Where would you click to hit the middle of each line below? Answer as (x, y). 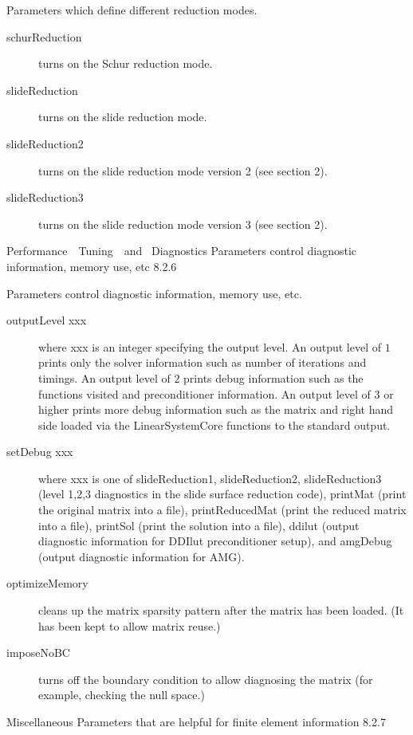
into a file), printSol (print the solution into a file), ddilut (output (199, 525)
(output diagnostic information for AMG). (142, 556)
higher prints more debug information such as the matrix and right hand (216, 409)
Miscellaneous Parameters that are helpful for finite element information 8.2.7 (196, 721)
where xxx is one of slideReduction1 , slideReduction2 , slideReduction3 (210, 478)
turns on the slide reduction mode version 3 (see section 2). (183, 224)
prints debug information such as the (273, 377)
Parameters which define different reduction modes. (132, 10)
